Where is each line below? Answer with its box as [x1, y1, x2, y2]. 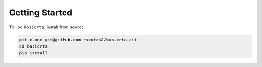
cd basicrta [19, 43, 48, 49]
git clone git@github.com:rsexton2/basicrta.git [19, 37, 137, 42]
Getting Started [9, 7, 73, 18]
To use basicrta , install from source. [9, 24, 85, 30]
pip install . [19, 51, 53, 56]
